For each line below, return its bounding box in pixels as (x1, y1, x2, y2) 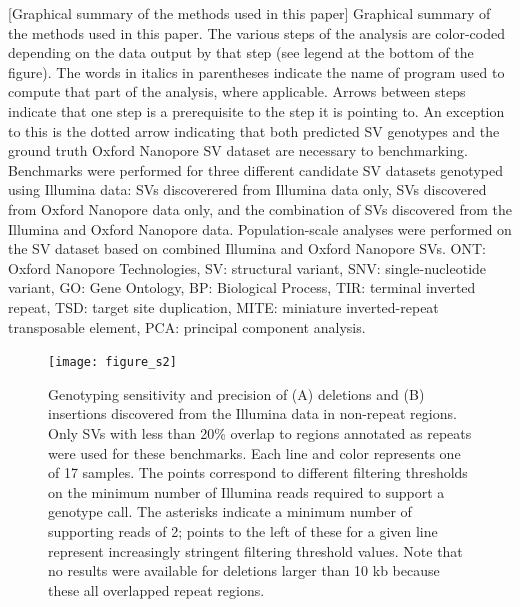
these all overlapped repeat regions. (48, 579, 265, 600)
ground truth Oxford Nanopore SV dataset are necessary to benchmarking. (8, 140, 468, 161)
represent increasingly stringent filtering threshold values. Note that (48, 540, 463, 561)
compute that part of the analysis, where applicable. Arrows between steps (8, 81, 466, 102)
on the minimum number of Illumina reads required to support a (48, 481, 445, 502)
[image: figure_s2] (48, 355, 177, 370)
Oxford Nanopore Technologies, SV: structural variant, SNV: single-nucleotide (8, 257, 487, 278)
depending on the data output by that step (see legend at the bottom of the (8, 42, 474, 63)
